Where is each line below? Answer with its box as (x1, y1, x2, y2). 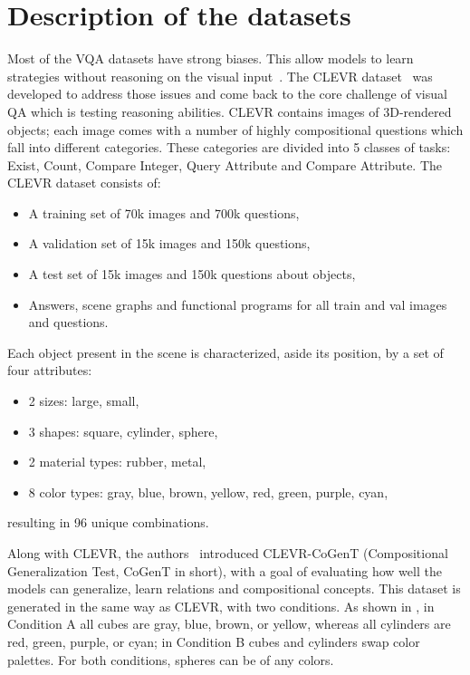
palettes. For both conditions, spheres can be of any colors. (7, 650, 334, 669)
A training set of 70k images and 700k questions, (28, 203, 300, 222)
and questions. (28, 313, 109, 332)
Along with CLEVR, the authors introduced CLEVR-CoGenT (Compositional (7, 544, 448, 562)
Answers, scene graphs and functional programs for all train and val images (28, 294, 447, 313)
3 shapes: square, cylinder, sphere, (28, 421, 218, 440)
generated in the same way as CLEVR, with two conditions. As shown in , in (7, 596, 435, 615)
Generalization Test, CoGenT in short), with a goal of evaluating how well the (7, 561, 442, 580)
